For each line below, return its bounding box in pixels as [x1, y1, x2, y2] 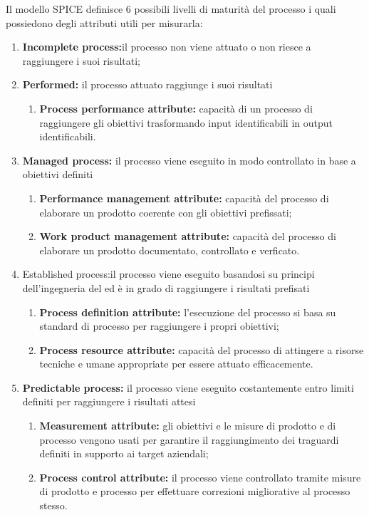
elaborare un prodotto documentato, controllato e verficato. [39, 242, 300, 257]
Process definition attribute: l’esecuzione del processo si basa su [39, 304, 336, 319]
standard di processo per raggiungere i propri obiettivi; [39, 318, 279, 333]
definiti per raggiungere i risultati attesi [22, 394, 196, 409]
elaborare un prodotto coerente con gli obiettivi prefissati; [39, 204, 292, 219]
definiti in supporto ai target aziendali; [39, 446, 209, 461]
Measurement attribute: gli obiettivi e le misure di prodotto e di [39, 418, 336, 433]
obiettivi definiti [22, 167, 93, 182]
